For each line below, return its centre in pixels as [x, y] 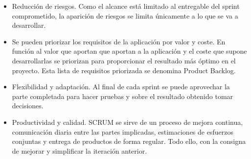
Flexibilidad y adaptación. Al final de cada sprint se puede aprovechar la [121, 87]
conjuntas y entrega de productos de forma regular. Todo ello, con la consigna [129, 141]
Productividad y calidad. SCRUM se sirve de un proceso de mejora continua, [127, 122]
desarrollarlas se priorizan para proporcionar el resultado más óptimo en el [124, 60]
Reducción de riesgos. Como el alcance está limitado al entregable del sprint [126, 6]
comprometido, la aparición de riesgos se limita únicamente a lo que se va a [125, 15]
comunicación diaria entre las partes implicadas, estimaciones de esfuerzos [123, 131]
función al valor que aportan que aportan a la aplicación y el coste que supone [129, 51]
